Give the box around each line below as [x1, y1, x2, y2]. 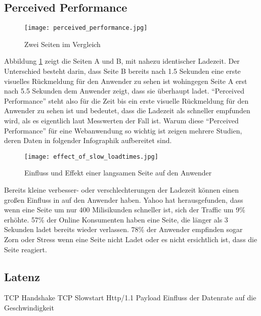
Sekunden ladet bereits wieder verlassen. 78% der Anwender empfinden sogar [4, 224, 243, 235]
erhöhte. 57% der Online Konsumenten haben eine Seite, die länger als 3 [4, 214, 228, 224]
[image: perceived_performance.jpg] [24, 24, 148, 32]
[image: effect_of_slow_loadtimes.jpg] [24, 153, 158, 160]
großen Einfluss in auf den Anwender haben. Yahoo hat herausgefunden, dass [4, 194, 243, 205]
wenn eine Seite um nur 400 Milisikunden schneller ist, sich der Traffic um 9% [4, 204, 245, 215]
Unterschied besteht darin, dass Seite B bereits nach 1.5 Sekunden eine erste [4, 66, 241, 76]
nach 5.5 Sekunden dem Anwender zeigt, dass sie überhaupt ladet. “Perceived [4, 85, 244, 96]
